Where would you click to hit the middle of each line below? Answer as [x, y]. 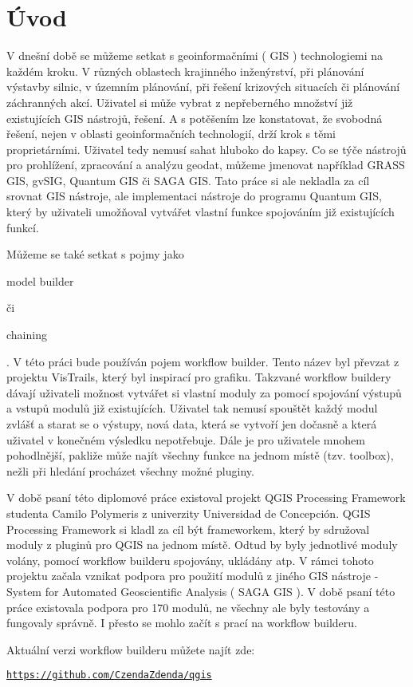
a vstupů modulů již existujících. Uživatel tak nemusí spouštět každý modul [192, 408]
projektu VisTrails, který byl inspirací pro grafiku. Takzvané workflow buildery [199, 377]
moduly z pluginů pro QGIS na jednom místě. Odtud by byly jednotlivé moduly [202, 545]
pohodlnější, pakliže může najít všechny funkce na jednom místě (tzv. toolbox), [200, 455]
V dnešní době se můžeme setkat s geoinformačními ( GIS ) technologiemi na [195, 55]
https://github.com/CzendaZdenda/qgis [109, 675]
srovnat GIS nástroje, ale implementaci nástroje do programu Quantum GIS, [194, 196]
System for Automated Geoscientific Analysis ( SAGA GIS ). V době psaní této [201, 591]
